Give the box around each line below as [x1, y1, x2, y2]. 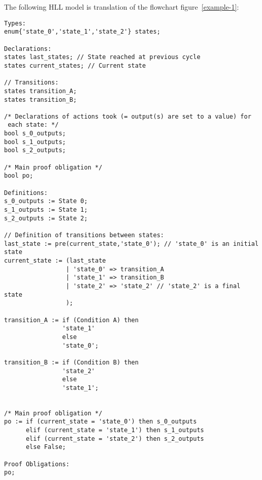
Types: [4, 19, 26, 27]
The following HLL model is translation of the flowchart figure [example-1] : [4, 2, 239, 12]
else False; [25, 443, 66, 451]
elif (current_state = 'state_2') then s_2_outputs [25, 435, 204, 442]
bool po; [4, 172, 34, 180]
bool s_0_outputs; [4, 130, 66, 137]
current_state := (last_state [4, 257, 106, 264]
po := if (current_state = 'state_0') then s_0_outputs [4, 418, 197, 426]
